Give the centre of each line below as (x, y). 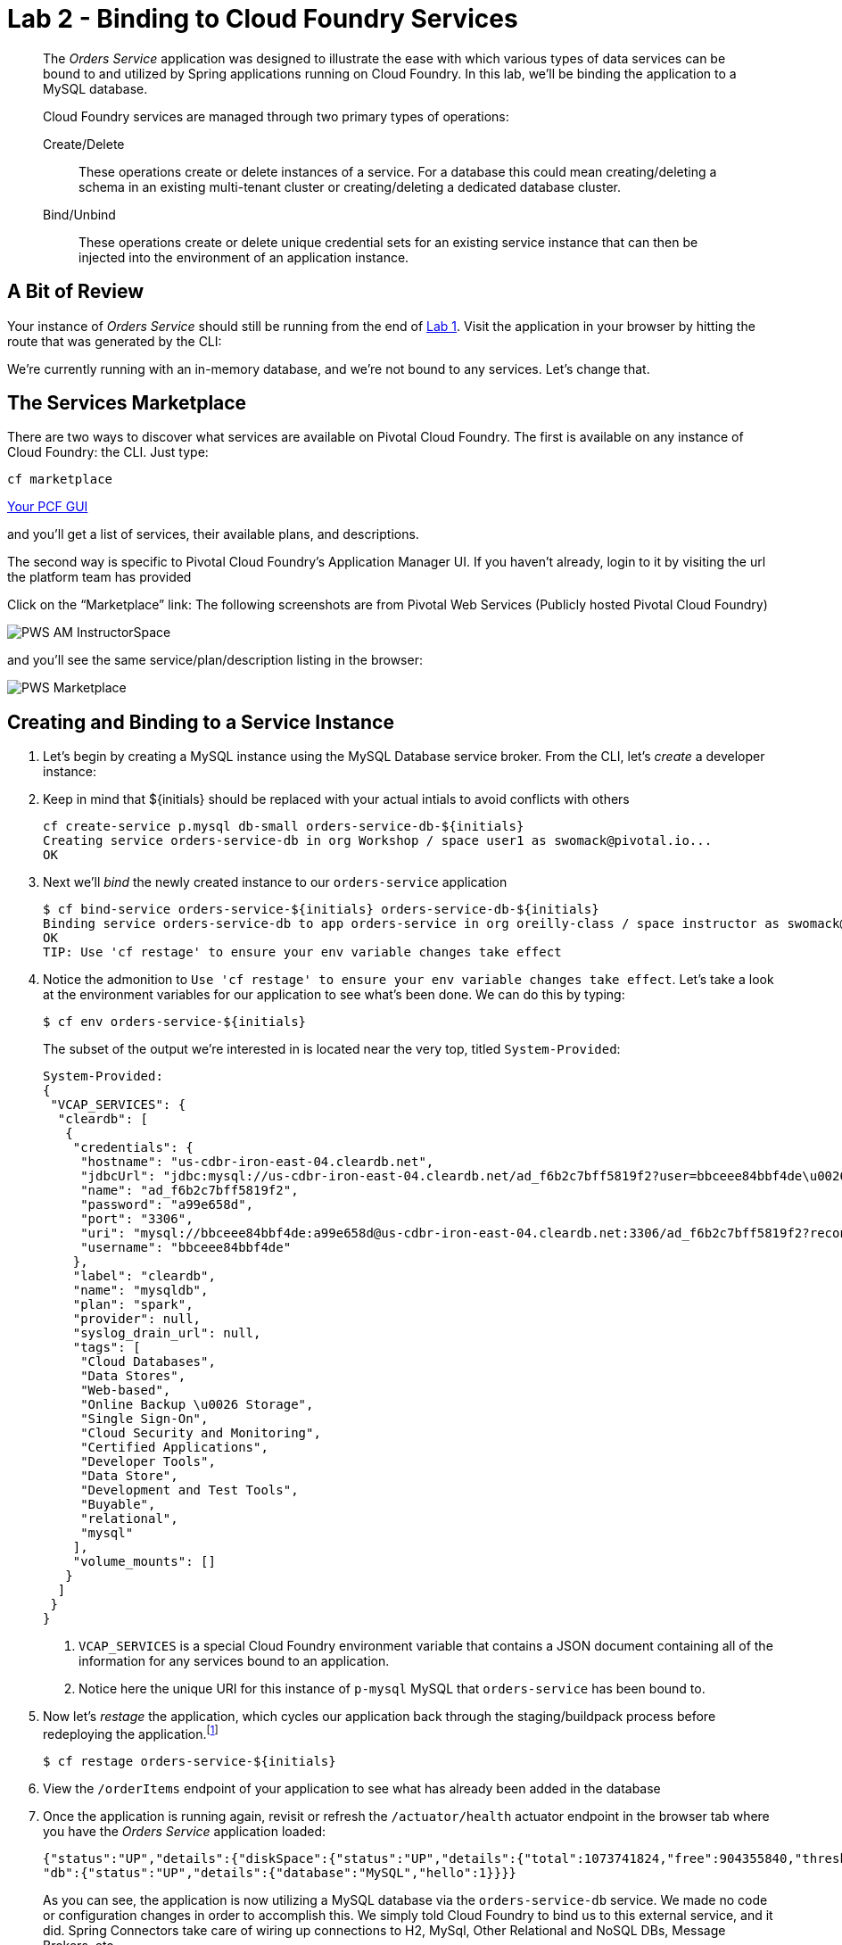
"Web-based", (126, 1390)
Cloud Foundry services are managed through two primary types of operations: (276, 116)
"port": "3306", (137, 1219)
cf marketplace (60, 480)
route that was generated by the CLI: (115, 341)
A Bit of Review (76, 292)
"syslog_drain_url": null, (167, 1333)
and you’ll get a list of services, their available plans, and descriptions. (213, 534)
